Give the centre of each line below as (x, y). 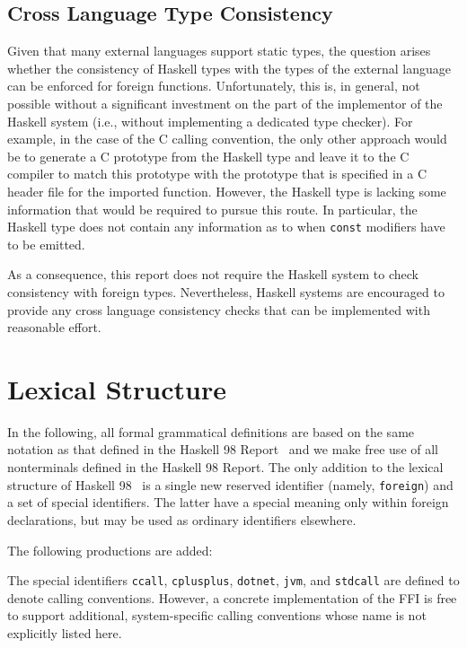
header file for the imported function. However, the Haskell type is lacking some (227, 191)
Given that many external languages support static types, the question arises (219, 51)
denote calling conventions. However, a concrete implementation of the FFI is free (232, 597)
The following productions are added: (110, 550)
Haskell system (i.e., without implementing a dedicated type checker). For (210, 121)
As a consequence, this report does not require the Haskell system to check (213, 274)
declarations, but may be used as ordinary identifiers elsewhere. (182, 519)
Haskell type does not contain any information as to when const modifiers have (226, 227)
